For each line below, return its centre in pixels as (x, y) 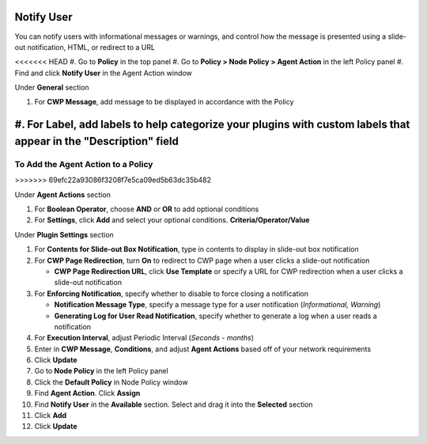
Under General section (52, 88)
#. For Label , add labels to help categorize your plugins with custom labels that (212, 125)
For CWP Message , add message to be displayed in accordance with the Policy (164, 102)
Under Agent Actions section (62, 195)
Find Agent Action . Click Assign (87, 393)
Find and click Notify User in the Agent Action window (104, 73)
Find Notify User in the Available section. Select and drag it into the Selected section (174, 404)
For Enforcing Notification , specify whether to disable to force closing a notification (171, 294)
